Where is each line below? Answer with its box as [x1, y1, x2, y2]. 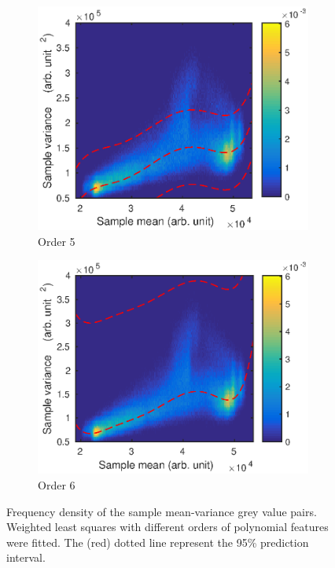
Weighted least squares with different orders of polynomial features [6, 519, 329, 535]
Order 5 [38, 233, 75, 249]
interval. [6, 549, 46, 566]
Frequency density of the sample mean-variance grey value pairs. [6, 503, 317, 519]
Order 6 [38, 477, 75, 493]
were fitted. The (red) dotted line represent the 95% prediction [6, 533, 309, 550]
